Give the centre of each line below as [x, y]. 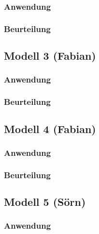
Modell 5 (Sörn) [45, 202]
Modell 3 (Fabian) [50, 56]
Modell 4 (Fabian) [50, 128]
